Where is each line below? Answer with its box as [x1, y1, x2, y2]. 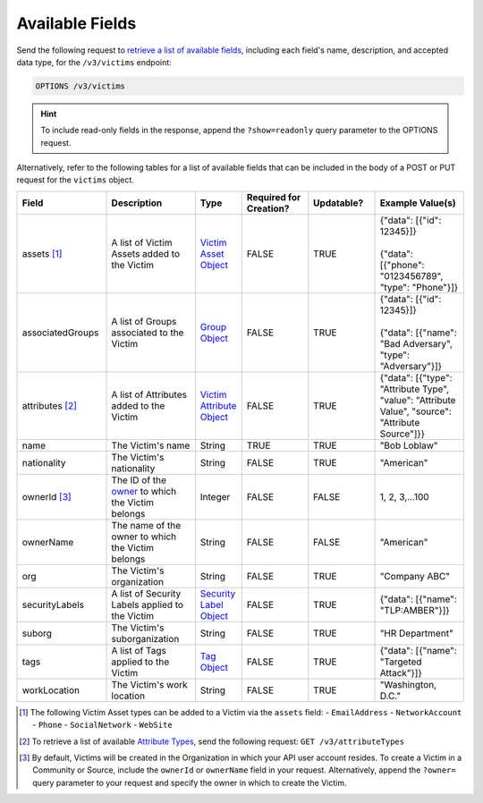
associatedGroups [21, 326, 99, 339]
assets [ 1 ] [21, 247, 63, 259]
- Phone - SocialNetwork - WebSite [32, 720, 174, 731]
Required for [246, 190, 301, 203]
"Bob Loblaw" [379, 439, 438, 452]
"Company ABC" [379, 570, 451, 582]
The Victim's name [111, 439, 191, 452]
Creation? [246, 202, 290, 215]
